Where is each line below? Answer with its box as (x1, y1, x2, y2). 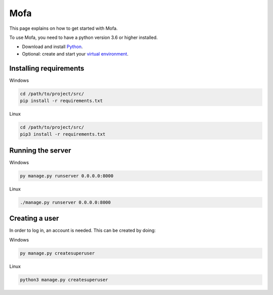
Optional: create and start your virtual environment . (22, 51, 129, 57)
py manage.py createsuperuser (20, 250, 95, 256)
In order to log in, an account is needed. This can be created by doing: (9, 227, 156, 233)
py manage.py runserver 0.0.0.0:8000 (20, 173, 114, 179)
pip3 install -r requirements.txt (20, 131, 106, 137)
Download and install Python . (22, 43, 83, 50)
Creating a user (9, 214, 59, 223)
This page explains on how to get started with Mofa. (9, 25, 118, 31)
